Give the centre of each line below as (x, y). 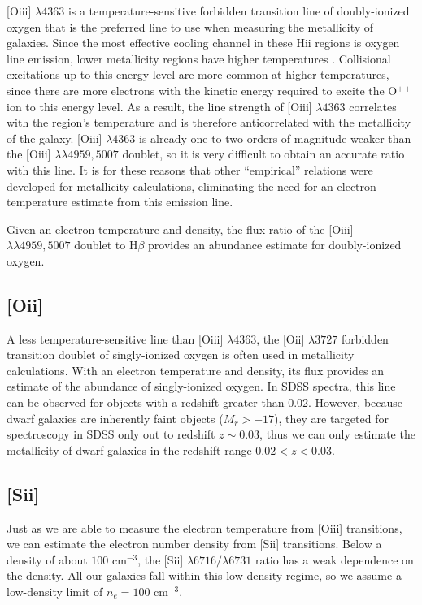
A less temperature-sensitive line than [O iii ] (115, 338)
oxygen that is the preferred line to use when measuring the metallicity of (190, 26)
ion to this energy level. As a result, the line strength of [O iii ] (159, 106)
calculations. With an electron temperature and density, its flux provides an (196, 370)
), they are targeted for (331, 418)
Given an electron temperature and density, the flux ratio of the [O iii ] (180, 229)
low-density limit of (55, 592)
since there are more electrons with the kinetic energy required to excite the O (202, 90)
